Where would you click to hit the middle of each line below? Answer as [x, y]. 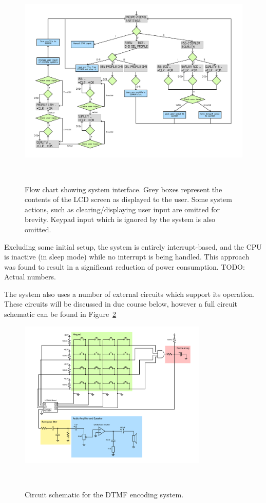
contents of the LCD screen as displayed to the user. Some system [128, 199]
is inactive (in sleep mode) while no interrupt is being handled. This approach [127, 257]
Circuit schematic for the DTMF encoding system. [104, 495]
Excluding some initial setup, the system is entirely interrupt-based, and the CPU [133, 246]
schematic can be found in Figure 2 [60, 314]
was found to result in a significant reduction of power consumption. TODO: [125, 266]
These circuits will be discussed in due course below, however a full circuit [121, 304]
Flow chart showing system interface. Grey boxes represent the [123, 189]
